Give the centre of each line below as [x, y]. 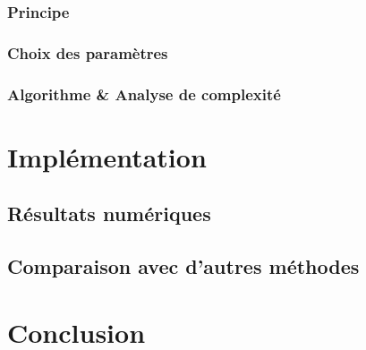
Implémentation [107, 156]
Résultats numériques [109, 213]
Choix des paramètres [88, 52]
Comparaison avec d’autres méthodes [183, 266]
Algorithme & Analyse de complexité [144, 94]
